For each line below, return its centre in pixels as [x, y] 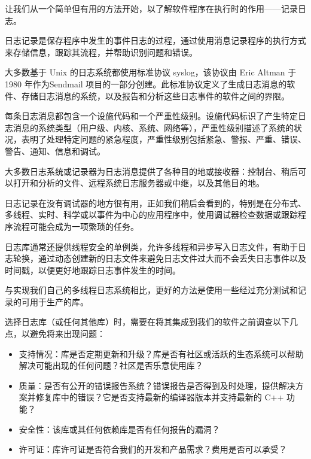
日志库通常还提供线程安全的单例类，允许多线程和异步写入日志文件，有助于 [151, 246]
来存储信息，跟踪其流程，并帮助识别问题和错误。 [101, 52]
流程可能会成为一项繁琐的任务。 [76, 226]
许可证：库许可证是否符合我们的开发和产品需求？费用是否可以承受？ [153, 449]
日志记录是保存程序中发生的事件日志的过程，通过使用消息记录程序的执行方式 [155, 40]
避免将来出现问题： [67, 334]
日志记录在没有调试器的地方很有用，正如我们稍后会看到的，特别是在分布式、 [155, 203]
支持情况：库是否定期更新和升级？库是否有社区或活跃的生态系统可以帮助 [161, 353]
